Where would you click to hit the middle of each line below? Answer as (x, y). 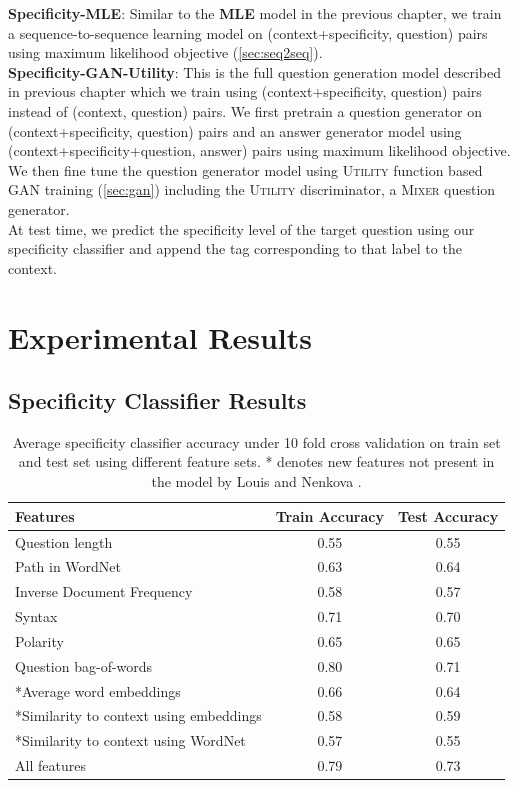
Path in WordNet (68, 566)
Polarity (39, 640)
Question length (64, 541)
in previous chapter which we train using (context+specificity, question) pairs (245, 91)
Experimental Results (160, 336)
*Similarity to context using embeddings (138, 715)
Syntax (36, 616)
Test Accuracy (448, 515)
